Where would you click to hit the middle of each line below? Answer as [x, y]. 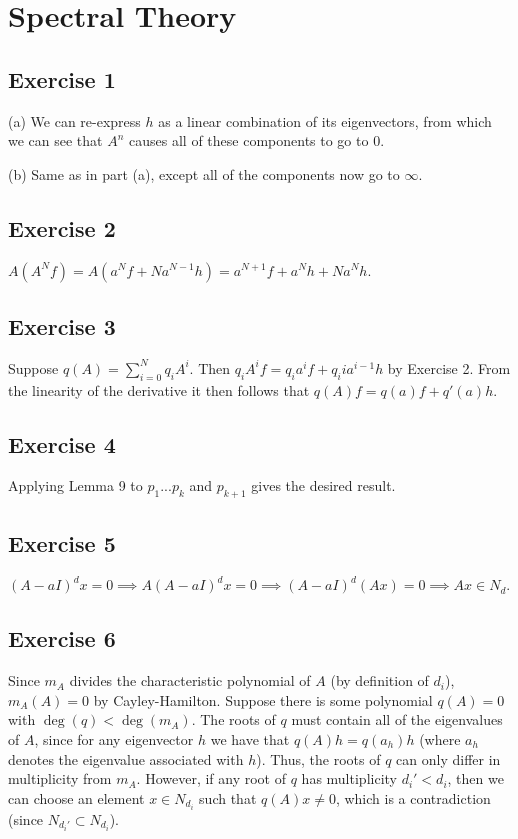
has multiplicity [349, 778]
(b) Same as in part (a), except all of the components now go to [204, 173]
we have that [250, 738]
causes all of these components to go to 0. [257, 140]
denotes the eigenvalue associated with [126, 758]
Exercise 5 [62, 542]
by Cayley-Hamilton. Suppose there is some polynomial [263, 699]
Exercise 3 [62, 325]
